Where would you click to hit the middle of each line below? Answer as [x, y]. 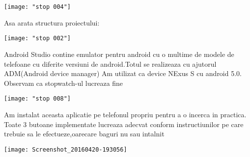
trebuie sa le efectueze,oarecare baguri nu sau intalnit [84, 134]
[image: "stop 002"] [38, 39]
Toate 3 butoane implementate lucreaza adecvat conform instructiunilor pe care [124, 124]
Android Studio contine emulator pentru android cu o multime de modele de [119, 54]
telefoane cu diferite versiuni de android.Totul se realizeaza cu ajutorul [110, 64]
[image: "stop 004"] [38, 7]
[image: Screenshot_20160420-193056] [66, 149]
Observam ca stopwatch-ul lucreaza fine [64, 83]
